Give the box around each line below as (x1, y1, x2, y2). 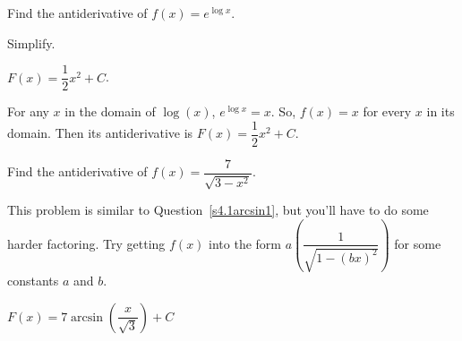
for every (363, 102, 412, 121)
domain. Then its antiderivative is (7, 124, 193, 142)
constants (7, 270, 59, 289)
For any (7, 102, 49, 121)
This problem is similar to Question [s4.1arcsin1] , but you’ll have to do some (7, 200, 429, 219)
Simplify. (7, 33, 56, 52)
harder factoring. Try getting (7, 234, 166, 252)
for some (394, 234, 441, 252)
